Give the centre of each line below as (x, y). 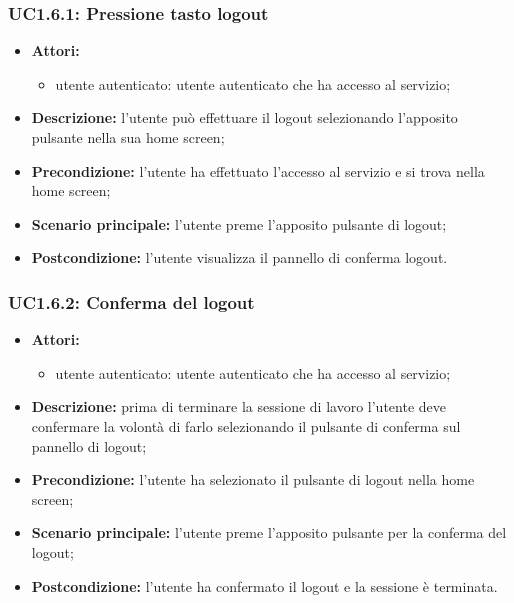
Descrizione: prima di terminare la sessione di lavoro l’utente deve (238, 406)
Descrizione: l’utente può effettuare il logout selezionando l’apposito (244, 117)
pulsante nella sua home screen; (128, 137)
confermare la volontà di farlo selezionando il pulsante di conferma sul (246, 425)
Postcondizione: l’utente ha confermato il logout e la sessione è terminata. (264, 585)
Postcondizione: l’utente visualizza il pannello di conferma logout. (239, 257)
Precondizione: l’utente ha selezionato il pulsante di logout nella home (253, 479)
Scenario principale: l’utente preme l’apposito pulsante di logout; (239, 223)
